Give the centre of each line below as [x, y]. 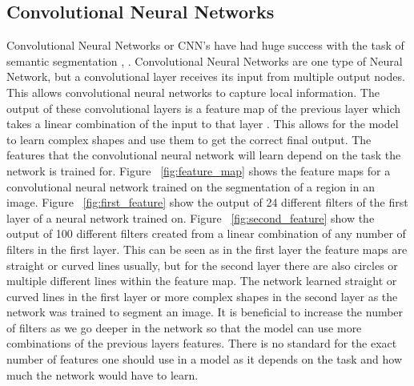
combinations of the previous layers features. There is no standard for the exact [202, 343]
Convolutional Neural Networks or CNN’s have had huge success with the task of [205, 45]
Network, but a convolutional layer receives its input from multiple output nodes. [206, 76]
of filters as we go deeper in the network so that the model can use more [184, 327]
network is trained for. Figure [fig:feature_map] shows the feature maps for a [199, 170]
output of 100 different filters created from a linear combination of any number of [206, 233]
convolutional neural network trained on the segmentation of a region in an [191, 186]
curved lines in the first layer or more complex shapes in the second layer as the [202, 296]
